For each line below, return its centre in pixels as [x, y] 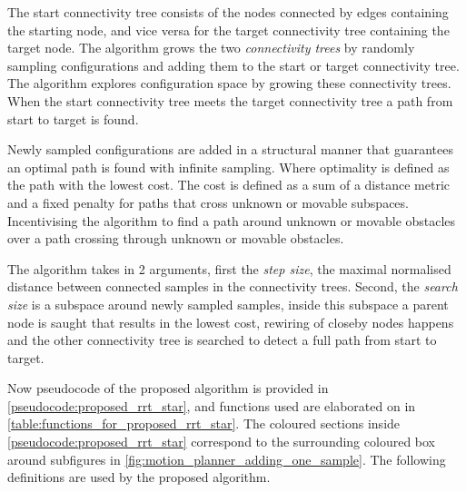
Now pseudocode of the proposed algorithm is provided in [168, 388]
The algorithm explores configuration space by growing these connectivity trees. [229, 83]
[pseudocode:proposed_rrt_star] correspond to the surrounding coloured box [222, 442]
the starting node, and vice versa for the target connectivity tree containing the [228, 30]
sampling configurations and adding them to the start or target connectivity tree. [233, 65]
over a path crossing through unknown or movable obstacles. [176, 238]
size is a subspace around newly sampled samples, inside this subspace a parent [228, 304]
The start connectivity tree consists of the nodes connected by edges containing [228, 12]
